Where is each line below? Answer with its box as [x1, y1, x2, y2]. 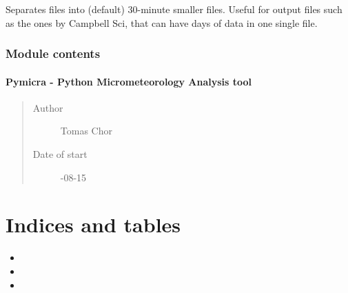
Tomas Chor [60, 123, 112, 138]
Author [32, 100, 63, 114]
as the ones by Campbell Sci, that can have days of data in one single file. [6, 15, 318, 30]
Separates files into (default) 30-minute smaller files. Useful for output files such [6, 2, 342, 16]
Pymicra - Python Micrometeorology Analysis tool [6, 74, 252, 88]
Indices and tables [6, 210, 181, 239]
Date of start [32, 147, 88, 161]
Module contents [6, 45, 101, 62]
